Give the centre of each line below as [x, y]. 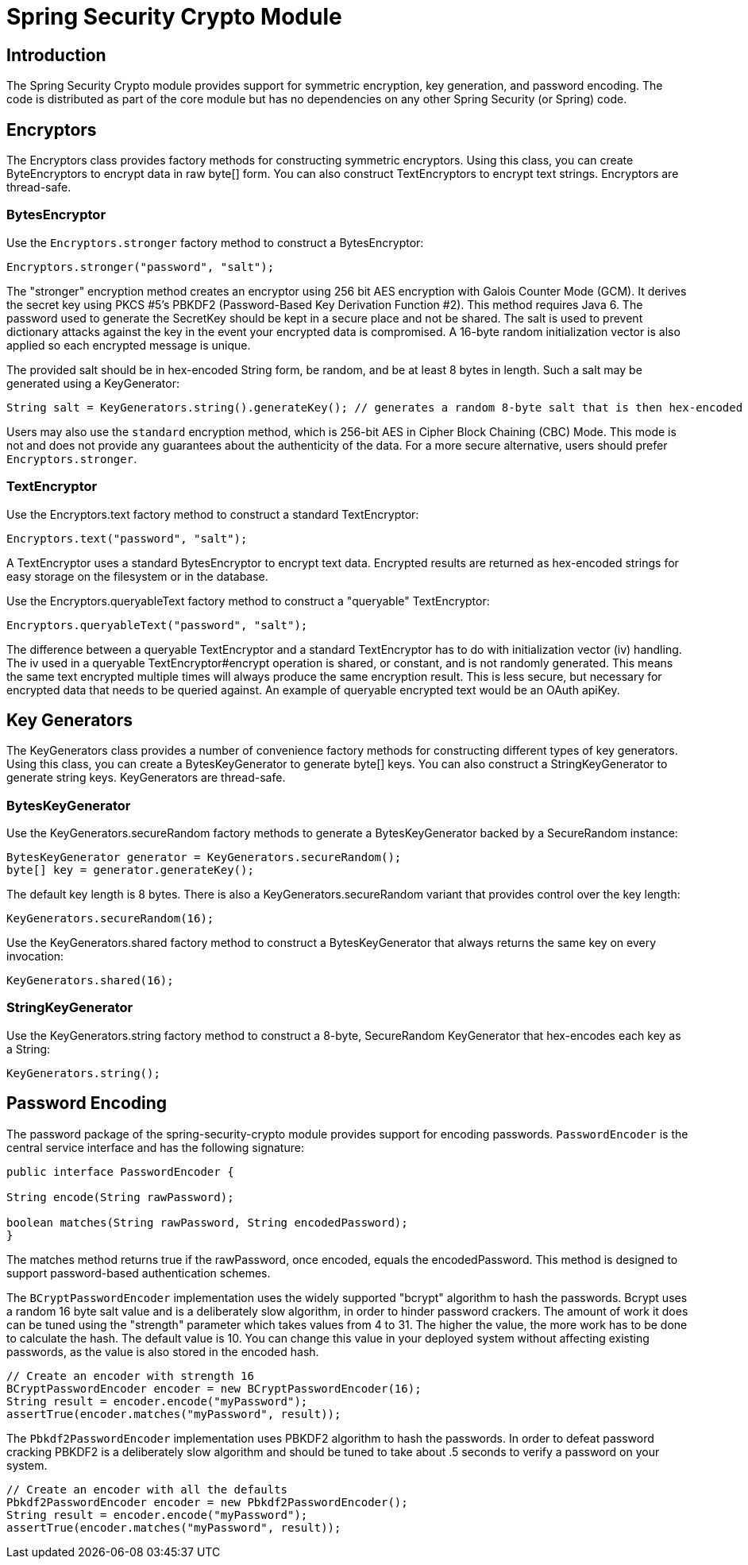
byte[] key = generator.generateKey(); [130, 870]
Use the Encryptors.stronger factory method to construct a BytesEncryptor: [215, 242]
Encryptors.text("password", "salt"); [127, 538]
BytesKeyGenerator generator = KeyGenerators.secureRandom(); [204, 858]
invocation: [35, 956]
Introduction [56, 55]
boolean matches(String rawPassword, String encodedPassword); [207, 1222]
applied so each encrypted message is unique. [129, 345]
